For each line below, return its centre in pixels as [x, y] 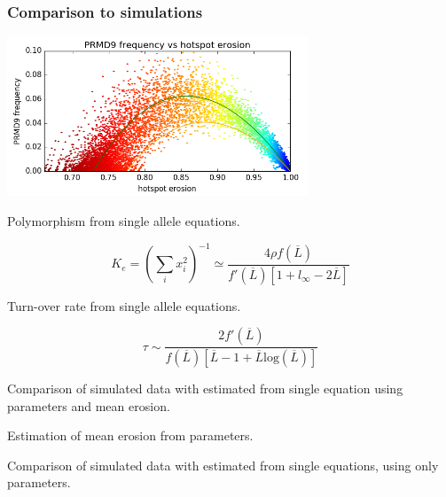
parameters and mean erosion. [89, 405]
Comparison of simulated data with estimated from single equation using [205, 388]
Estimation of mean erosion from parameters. [130, 435]
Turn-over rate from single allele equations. [124, 305]
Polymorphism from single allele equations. [124, 221]
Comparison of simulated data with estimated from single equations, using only [223, 465]
